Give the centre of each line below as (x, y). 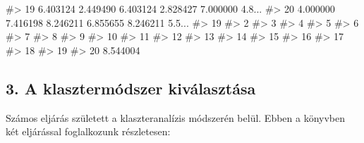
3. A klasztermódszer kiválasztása (131, 88)
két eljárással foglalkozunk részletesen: (88, 131)
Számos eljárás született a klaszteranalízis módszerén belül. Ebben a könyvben (176, 117)
